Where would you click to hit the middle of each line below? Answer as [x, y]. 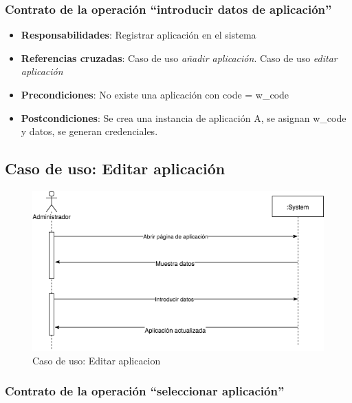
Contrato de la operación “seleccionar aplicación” [145, 391]
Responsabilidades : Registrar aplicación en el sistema [139, 35]
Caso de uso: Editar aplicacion [97, 360]
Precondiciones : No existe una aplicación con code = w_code [155, 94]
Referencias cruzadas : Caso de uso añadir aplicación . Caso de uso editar [179, 58]
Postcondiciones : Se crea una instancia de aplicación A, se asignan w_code [184, 117]
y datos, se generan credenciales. [89, 131]
